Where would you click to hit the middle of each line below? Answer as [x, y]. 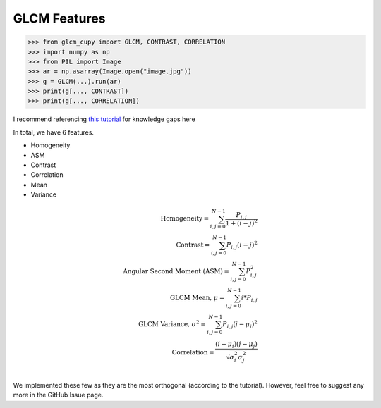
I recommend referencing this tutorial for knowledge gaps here [104, 119]
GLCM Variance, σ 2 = [172, 324]
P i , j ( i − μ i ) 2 [240, 324]
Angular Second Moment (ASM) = [176, 272]
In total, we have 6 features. [54, 132]
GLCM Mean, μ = [197, 298]
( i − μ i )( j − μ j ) [236, 345]
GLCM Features [59, 18]
